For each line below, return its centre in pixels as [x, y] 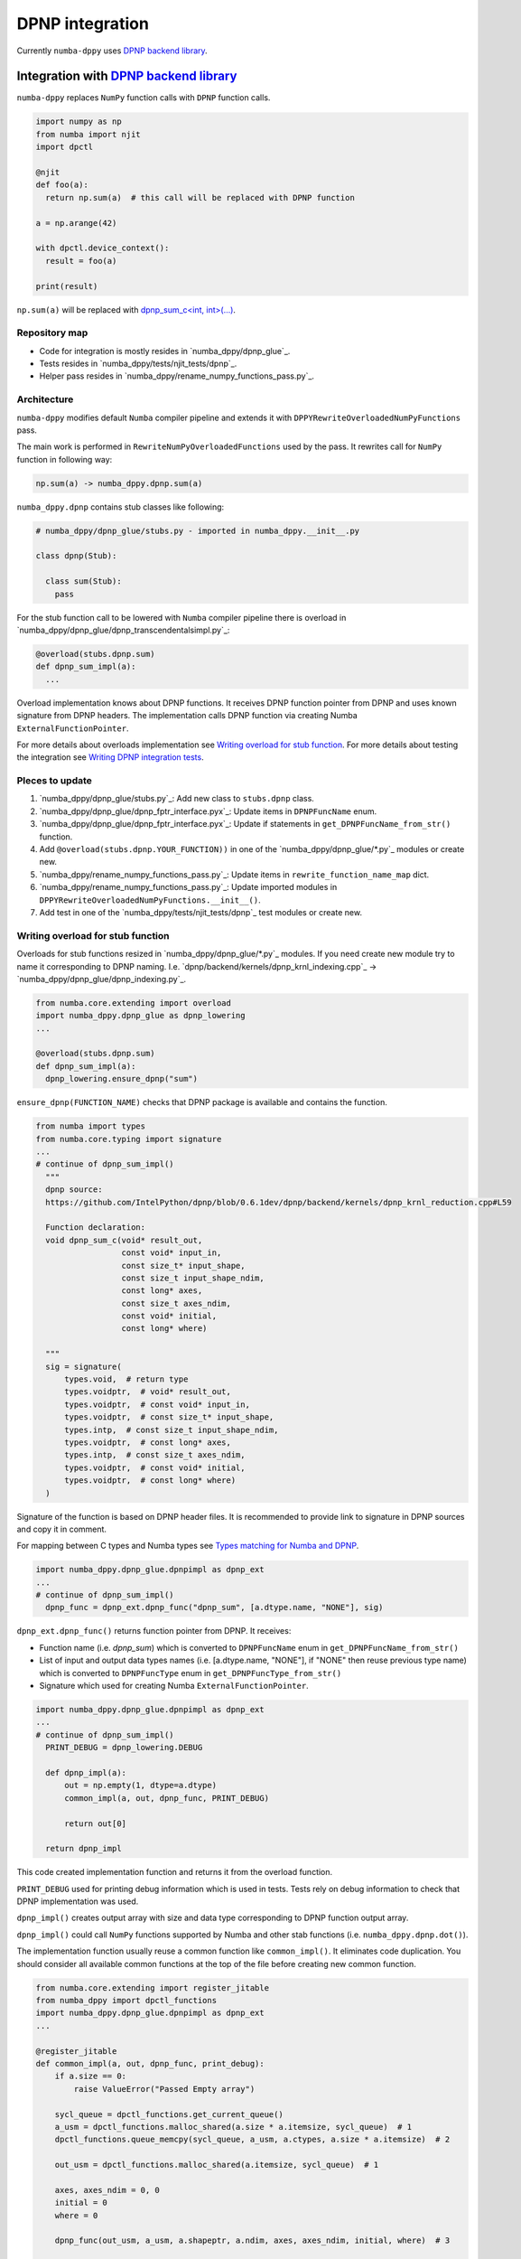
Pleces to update [54, 781]
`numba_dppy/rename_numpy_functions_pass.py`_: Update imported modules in [188, 887]
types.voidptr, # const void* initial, [155, 1467]
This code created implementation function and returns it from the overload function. [175, 1872]
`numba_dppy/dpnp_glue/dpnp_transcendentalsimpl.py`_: [123, 630]
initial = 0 [81, 2203]
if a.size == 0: [90, 2076]
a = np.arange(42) [76, 223]
